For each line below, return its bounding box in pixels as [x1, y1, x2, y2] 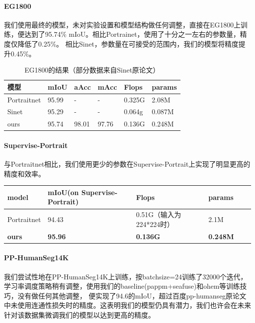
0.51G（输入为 [136, 209, 181, 220]
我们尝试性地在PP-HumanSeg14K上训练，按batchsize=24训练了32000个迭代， [4, 271, 247, 281]
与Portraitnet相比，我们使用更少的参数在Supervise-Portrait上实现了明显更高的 [4, 159, 251, 169]
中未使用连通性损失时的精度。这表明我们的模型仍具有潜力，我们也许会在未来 [4, 300, 251, 310]
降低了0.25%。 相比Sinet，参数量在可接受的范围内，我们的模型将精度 [17, 38, 239, 49]
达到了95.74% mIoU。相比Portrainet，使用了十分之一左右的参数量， [24, 29, 240, 39]
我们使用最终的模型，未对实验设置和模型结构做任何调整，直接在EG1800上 [4, 19, 241, 29]
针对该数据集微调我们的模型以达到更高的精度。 [4, 310, 155, 320]
